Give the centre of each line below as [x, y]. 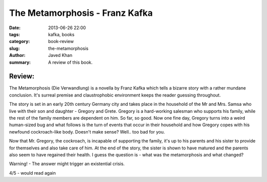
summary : [20, 62]
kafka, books [61, 34]
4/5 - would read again [33, 173]
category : [20, 42]
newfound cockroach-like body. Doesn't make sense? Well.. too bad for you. [87, 132]
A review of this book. [70, 62]
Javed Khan [60, 55]
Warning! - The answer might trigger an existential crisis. [67, 164]
